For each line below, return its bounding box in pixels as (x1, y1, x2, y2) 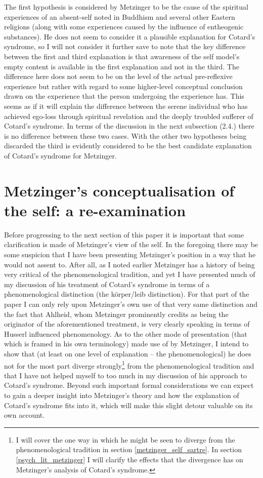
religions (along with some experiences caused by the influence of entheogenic (4, 21, 244, 32)
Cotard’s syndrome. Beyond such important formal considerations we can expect (4, 380, 254, 390)
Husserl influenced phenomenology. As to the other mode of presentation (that (4, 328, 247, 339)
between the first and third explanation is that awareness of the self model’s (4, 51, 240, 61)
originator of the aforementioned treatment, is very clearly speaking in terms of (4, 318, 250, 329)
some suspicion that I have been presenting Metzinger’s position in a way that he (4, 249, 256, 259)
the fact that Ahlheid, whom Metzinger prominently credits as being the (4, 308, 229, 319)
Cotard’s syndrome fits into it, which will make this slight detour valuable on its (4, 400, 253, 410)
